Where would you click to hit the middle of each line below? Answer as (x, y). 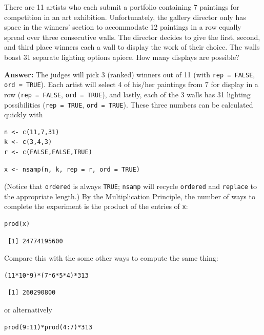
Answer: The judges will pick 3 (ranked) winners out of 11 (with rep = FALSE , (130, 74)
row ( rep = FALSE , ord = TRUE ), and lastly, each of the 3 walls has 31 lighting (127, 94)
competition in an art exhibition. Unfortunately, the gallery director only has (125, 17)
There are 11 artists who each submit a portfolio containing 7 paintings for (122, 7)
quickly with (24, 114)
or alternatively (28, 310)
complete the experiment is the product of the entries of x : (96, 206)
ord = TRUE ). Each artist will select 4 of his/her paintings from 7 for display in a (131, 84)
